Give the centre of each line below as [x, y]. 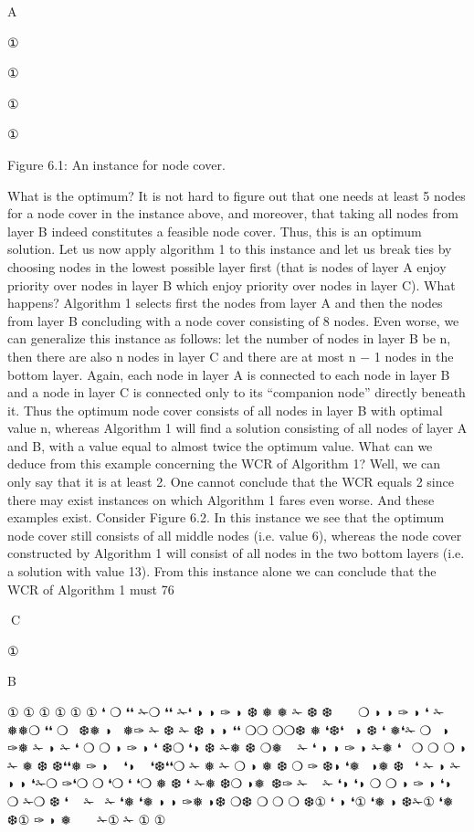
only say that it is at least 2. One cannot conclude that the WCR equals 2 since [231, 482]
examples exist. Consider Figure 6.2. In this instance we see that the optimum [226, 517]
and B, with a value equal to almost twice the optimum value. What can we [220, 445]
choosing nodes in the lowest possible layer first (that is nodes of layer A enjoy [227, 266]
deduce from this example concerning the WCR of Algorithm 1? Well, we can [224, 463]
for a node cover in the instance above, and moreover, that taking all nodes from [233, 213]
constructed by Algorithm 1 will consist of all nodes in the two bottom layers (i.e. [236, 553]
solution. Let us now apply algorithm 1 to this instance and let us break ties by [230, 249]
